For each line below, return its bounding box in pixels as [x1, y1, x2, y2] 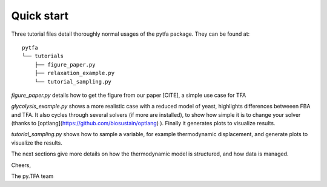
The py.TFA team [11, 172, 54, 180]
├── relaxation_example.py [34, 70, 115, 77]
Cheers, [11, 161, 31, 169]
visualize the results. [11, 139, 63, 146]
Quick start [11, 9, 69, 22]
